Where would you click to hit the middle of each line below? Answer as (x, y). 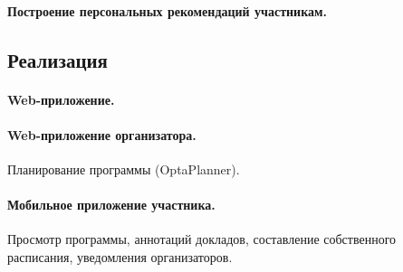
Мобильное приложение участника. (111, 205)
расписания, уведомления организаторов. (120, 256)
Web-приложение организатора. (102, 134)
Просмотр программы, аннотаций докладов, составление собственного (202, 239)
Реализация (58, 59)
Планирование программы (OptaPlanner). (124, 169)
